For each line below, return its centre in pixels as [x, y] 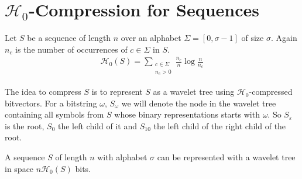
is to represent [117, 92]
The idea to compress [43, 92]
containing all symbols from [54, 114]
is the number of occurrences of [71, 49]
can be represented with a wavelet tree [226, 157]
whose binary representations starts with [187, 114]
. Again [284, 38]
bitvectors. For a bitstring [51, 103]
